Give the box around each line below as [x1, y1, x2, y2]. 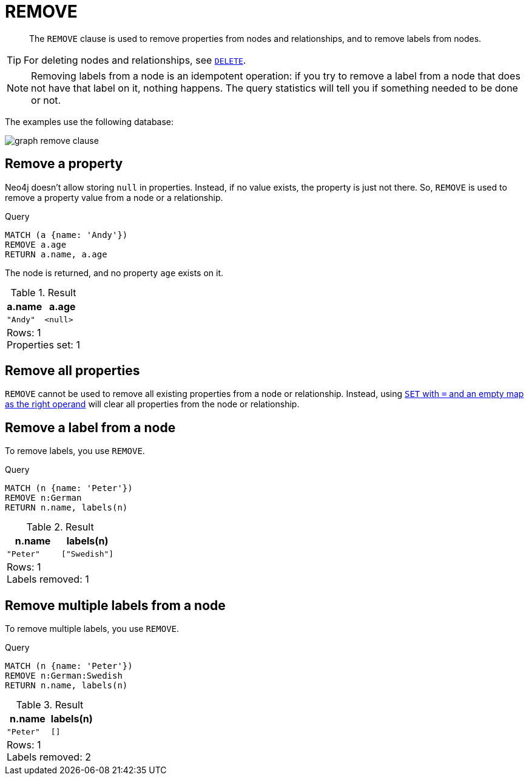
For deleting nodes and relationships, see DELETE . [24, 53, 246, 66]
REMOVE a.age [5, 239, 67, 249]
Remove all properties [5, 363, 140, 379]
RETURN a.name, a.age [5, 249, 107, 259]
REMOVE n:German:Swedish [5, 671, 123, 681]
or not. [31, 93, 61, 106]
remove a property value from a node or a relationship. [5, 192, 223, 203]
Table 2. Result [26, 521, 94, 534]
